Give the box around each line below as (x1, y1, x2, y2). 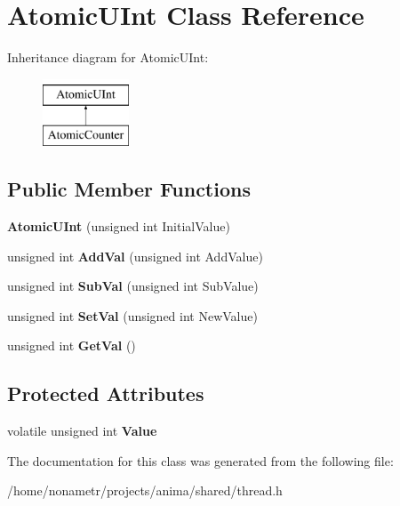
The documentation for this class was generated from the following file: (7, 451, 394, 470)
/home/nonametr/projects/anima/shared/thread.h (7, 481, 283, 500)
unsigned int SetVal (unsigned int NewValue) (7, 306, 258, 325)
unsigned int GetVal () (7, 336, 136, 355)
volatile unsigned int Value (7, 422, 157, 440)
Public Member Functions (7, 175, 251, 203)
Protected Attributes (7, 380, 204, 407)
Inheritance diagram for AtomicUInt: (7, 48, 209, 67)
